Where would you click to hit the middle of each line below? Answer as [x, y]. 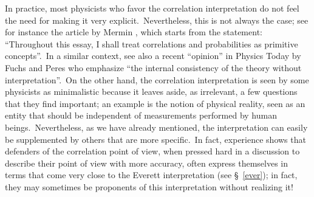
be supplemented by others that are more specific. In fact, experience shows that [155, 139]
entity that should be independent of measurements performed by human [141, 115]
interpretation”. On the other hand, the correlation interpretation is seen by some [157, 79]
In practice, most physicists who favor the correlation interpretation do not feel [152, 8]
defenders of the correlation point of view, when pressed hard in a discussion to [152, 151]
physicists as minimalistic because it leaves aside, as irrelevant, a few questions [151, 92]
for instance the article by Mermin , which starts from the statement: [134, 32]
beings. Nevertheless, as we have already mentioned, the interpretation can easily [156, 127]
